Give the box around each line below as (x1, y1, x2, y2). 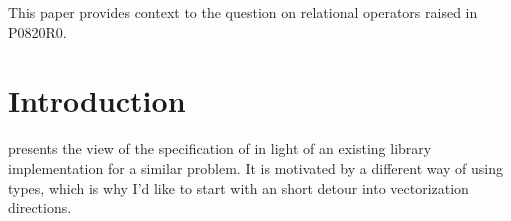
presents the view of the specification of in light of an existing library (8, 138, 432, 159)
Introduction (8, 80, 186, 121)
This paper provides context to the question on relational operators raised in (8, 2, 478, 22)
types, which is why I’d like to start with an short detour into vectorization (8, 177, 469, 198)
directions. (8, 197, 72, 218)
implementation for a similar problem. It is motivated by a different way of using (8, 157, 504, 178)
